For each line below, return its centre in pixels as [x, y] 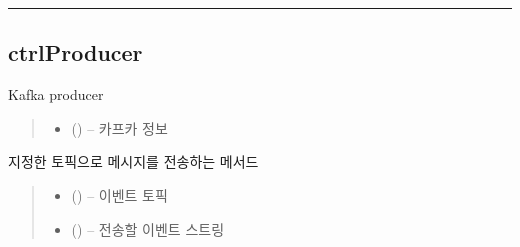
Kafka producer [56, 94]
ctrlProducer [75, 52]
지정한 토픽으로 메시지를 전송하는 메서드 [133, 161]
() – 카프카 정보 [119, 127]
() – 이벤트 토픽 [119, 194]
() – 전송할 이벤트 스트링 [148, 228]
